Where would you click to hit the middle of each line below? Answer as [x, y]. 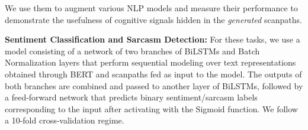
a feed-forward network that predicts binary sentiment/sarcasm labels [131, 97]
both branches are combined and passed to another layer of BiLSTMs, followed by [154, 85]
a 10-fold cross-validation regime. [65, 120]
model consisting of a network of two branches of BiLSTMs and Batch [132, 51]
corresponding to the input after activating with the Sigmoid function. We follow [151, 108]
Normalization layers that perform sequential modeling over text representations [150, 62]
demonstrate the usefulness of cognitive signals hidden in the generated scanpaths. [153, 19]
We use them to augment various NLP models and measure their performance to [151, 8]
